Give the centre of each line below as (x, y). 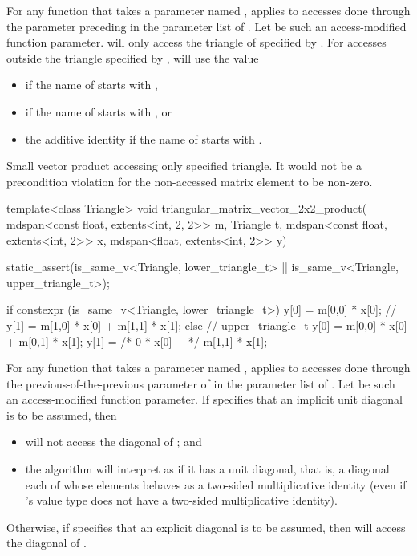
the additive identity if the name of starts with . (144, 138)
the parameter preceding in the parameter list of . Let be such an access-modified (206, 26)
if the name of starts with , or (99, 111)
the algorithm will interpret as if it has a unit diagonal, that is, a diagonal (207, 469)
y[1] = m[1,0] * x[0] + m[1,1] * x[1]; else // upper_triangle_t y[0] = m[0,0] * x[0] (207, 325)
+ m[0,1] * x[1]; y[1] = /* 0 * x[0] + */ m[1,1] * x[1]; (137, 341)
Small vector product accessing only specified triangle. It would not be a (184, 166)
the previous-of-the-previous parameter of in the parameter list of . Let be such (201, 383)
